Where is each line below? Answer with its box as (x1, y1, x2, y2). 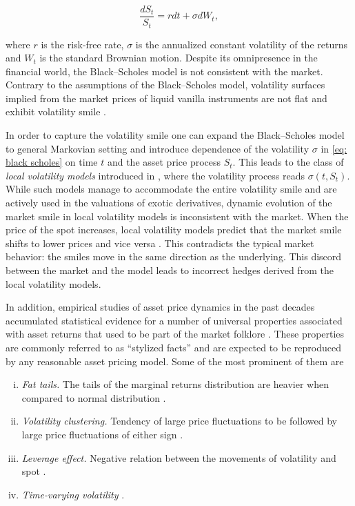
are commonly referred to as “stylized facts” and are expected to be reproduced (6, 340, 341, 354)
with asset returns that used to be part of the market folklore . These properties (6, 327, 345, 341)
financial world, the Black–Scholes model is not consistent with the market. (6, 64, 323, 78)
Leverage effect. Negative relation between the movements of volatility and (21, 450, 336, 465)
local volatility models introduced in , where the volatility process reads (6, 168, 305, 182)
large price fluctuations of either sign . (21, 427, 183, 441)
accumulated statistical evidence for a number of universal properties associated (6, 313, 343, 327)
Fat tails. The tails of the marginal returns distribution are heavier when (21, 377, 329, 391)
